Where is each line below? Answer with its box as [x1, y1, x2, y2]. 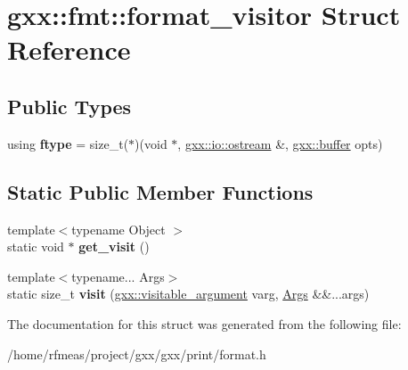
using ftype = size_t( [7, 134, 129, 152]
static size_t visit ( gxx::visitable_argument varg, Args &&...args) [7, 284, 370, 303]
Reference [7, 31, 131, 68]
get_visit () [78, 237, 150, 256]
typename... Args [71, 267, 165, 285]
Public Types [7, 92, 132, 119]
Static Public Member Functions [7, 177, 314, 205]
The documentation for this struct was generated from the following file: [7, 314, 402, 333]
